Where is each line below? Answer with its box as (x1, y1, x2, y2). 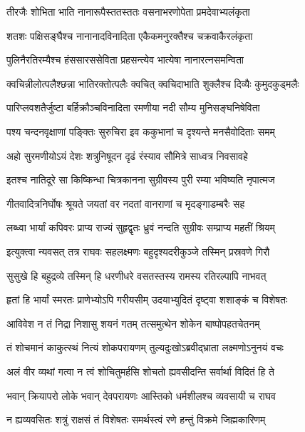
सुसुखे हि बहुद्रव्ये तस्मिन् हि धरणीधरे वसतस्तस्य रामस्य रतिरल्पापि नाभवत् (6, 268, 267, 283)
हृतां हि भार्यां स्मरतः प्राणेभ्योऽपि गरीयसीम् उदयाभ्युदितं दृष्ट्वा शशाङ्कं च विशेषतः (6, 292, 288, 307)
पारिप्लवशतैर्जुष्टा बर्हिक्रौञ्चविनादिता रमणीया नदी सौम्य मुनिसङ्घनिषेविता (6, 100, 260, 115)
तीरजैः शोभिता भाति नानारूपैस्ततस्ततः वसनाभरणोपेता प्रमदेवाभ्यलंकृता (6, 4, 250, 19)
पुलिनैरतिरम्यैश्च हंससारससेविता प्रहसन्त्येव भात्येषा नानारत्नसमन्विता (6, 52, 244, 67)
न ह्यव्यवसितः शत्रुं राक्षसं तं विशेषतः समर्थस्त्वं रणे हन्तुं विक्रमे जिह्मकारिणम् (6, 412, 266, 427)
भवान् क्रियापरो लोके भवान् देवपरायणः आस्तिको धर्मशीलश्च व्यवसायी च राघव (6, 388, 276, 403)
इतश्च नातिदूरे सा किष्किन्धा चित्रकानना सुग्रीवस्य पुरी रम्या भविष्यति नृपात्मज (6, 172, 275, 187)
